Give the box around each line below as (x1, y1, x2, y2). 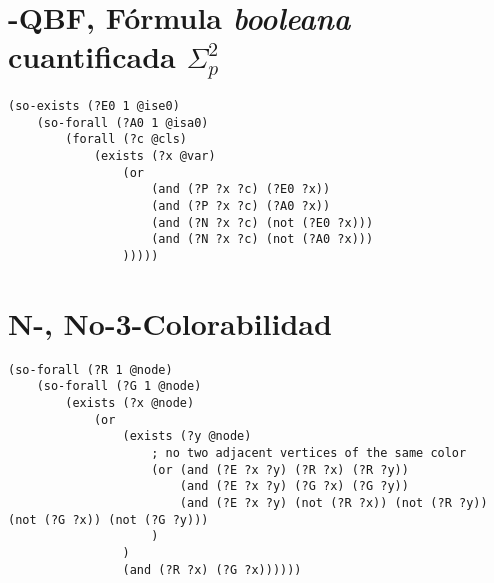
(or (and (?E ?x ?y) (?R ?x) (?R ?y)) (151, 462, 409, 477)
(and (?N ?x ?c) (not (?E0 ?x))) (151, 215, 374, 230)
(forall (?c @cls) (65, 132, 187, 147)
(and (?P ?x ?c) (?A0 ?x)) (151, 198, 331, 213)
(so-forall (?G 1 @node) (36, 379, 202, 394)
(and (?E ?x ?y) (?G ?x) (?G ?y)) (179, 479, 409, 494)
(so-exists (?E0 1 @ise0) (8, 99, 180, 114)
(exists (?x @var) (93, 149, 216, 163)
